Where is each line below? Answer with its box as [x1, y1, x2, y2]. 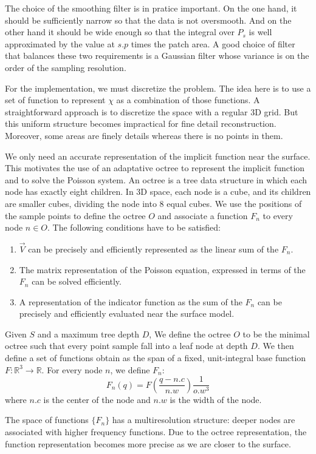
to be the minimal [242, 327, 310, 340]
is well [249, 25, 272, 38]
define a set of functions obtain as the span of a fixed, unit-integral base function [5, 351, 306, 364]
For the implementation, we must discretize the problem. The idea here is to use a [5, 81, 311, 94]
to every [263, 209, 293, 222]
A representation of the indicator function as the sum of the [19, 295, 242, 308]
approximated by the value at [5, 37, 115, 50]
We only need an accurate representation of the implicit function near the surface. [5, 149, 311, 162]
